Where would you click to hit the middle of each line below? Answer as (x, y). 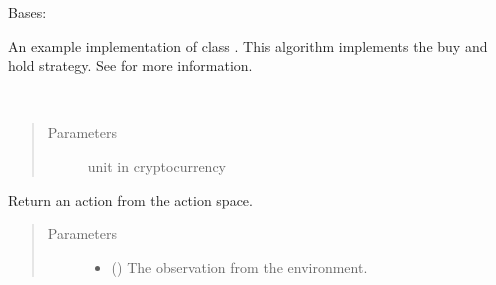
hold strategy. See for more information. (130, 65)
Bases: (27, 12)
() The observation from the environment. (239, 266)
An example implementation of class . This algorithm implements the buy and (248, 45)
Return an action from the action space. (130, 199)
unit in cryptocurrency (157, 165)
